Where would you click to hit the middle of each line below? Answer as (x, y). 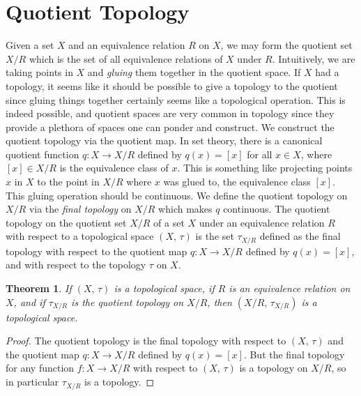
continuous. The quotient (277, 209)
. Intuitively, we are (314, 58)
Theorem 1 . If (39, 288)
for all (260, 154)
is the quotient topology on (128, 302)
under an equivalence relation (262, 222)
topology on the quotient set (66, 222)
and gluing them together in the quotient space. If (194, 72)
